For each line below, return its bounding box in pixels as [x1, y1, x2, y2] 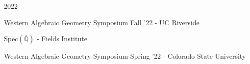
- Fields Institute [36, 33, 87, 44]
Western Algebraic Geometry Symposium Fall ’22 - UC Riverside [4, 17, 200, 27]
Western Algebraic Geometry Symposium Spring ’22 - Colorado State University [4, 51, 246, 61]
